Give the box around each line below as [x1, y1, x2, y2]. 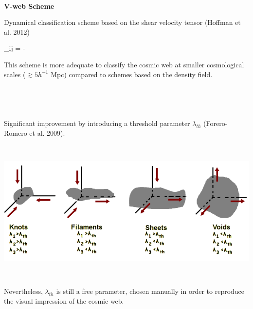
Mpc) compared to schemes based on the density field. [51, 69, 213, 79]
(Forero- [203, 118, 228, 128]
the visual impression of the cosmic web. [4, 295, 124, 306]
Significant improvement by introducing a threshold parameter [4, 118, 190, 128]
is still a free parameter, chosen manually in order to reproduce [56, 286, 245, 296]
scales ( [4, 69, 26, 79]
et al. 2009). [29, 127, 65, 138]
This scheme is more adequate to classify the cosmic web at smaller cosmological [4, 59, 244, 69]
